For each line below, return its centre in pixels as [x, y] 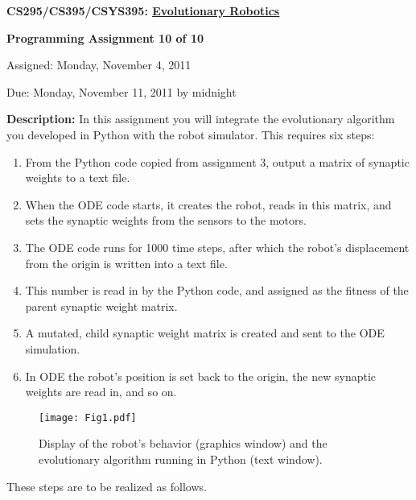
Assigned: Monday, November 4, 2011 [99, 65]
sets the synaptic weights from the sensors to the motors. [166, 220]
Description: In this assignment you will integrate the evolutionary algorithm [201, 119]
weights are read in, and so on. [101, 392]
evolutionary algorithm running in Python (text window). [181, 459]
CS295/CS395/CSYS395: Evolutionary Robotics [143, 10]
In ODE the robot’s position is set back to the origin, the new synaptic [201, 376]
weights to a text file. [78, 178]
